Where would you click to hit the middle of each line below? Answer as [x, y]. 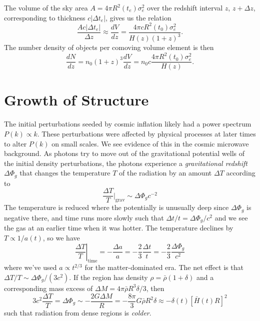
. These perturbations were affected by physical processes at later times [146, 133]
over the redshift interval [185, 7]
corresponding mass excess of [48, 288]
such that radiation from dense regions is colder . [78, 312]
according [241, 173]
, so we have [61, 237]
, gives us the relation [138, 17]
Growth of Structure [76, 100]
